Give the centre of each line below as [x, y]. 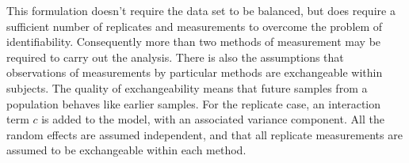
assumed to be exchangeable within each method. [126, 150]
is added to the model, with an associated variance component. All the [213, 119]
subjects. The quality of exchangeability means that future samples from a [187, 87]
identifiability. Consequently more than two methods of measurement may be [194, 42]
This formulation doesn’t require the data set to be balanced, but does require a [201, 10]
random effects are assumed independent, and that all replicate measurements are [204, 134]
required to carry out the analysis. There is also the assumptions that [175, 57]
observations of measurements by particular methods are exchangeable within [195, 72]
